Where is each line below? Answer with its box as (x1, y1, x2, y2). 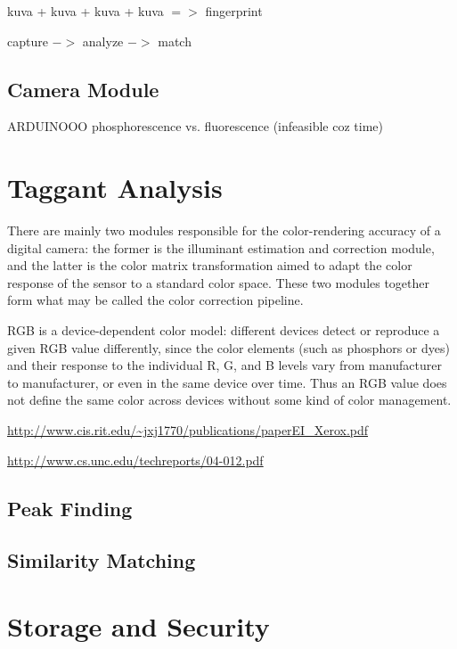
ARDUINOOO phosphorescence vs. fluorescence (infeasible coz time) (7, 117, 383, 136)
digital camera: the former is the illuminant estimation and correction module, (7, 238, 435, 257)
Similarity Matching (7, 546, 196, 574)
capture (7, 31, 48, 50)
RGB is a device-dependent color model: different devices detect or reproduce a (7, 321, 440, 340)
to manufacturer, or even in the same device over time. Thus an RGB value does (7, 373, 447, 391)
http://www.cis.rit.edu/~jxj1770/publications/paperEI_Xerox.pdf (7, 421, 369, 440)
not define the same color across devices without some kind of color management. (7, 390, 452, 409)
